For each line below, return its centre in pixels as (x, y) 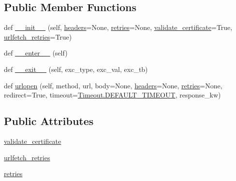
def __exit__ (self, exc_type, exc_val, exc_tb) (76, 69)
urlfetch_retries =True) (38, 36)
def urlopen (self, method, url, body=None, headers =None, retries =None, (113, 85)
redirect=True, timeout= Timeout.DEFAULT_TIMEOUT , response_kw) (112, 95)
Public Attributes (49, 121)
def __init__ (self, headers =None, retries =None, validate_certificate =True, (118, 27)
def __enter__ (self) (36, 53)
